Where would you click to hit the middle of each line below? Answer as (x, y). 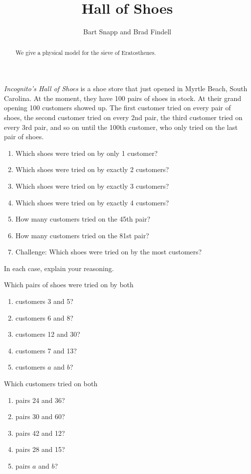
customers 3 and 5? (44, 301)
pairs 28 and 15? (40, 449)
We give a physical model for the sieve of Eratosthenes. (86, 52)
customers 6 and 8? (44, 317)
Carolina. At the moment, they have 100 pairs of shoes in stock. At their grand (123, 98)
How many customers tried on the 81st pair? (82, 235)
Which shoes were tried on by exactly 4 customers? (92, 202)
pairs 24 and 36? (40, 400)
